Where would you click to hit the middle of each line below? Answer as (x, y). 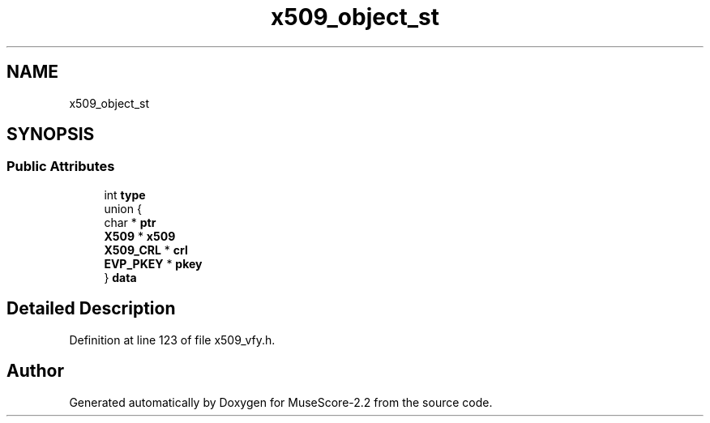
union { (123, 208)
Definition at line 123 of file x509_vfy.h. (172, 340)
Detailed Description (91, 309)
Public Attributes (61, 167)
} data (120, 277)
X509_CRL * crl (146, 250)
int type (125, 194)
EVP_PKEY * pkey (153, 263)
